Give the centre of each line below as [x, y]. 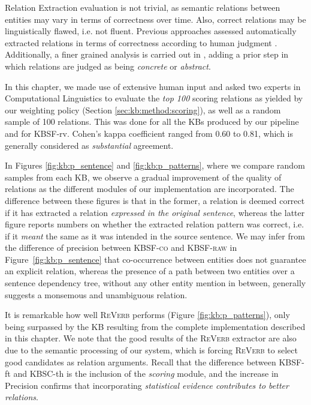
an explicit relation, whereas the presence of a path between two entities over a [150, 271]
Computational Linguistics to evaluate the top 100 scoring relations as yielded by [154, 98]
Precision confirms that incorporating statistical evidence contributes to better [147, 385]
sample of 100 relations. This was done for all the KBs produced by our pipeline [152, 121]
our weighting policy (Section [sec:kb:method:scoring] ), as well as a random [143, 109]
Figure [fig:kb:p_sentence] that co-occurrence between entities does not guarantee [155, 259]
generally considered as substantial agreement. [89, 145]
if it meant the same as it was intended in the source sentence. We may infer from [155, 235]
